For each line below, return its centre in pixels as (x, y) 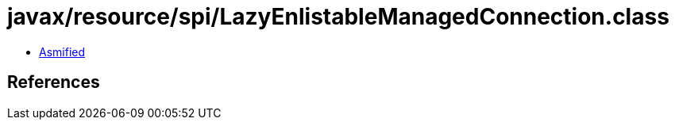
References (54, 82)
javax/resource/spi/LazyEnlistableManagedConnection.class (338, 17)
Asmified (62, 52)
